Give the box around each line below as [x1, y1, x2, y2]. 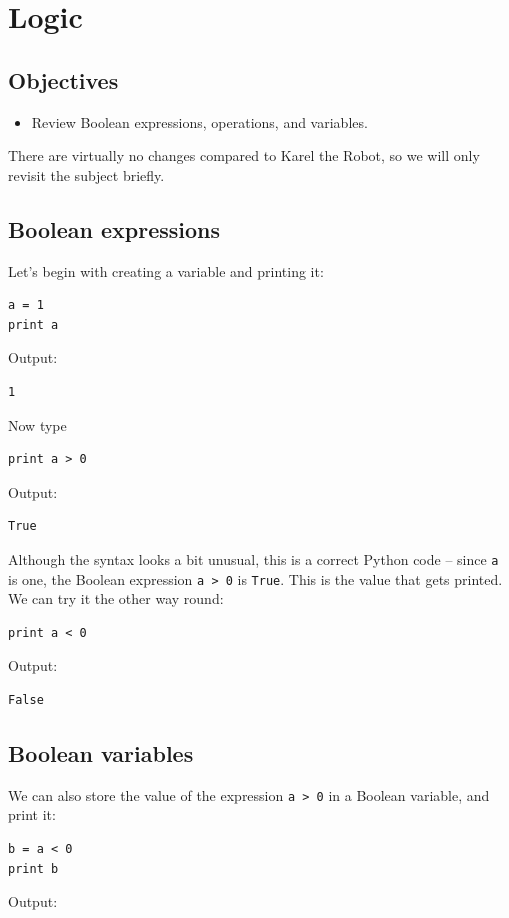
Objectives [8, 64, 119, 95]
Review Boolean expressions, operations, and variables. [31, 111, 368, 132]
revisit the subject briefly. [8, 164, 165, 185]
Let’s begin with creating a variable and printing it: [8, 260, 324, 281]
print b [8, 861, 59, 876]
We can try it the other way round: [8, 588, 224, 609]
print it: [8, 804, 56, 825]
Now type [8, 414, 67, 435]
